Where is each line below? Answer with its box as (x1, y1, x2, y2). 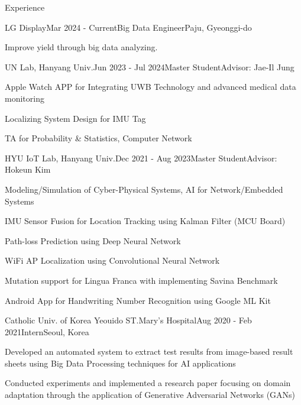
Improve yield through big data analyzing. (5, 41, 158, 53)
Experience (5, 1, 45, 13)
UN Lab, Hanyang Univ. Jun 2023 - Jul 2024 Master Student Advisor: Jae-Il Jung (5, 60, 294, 73)
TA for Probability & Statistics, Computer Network (5, 132, 192, 144)
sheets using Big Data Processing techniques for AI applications (5, 357, 236, 369)
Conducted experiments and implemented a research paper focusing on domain (5, 377, 291, 389)
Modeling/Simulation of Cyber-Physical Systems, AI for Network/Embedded (5, 183, 283, 195)
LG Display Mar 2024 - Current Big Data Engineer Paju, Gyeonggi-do (5, 21, 252, 33)
